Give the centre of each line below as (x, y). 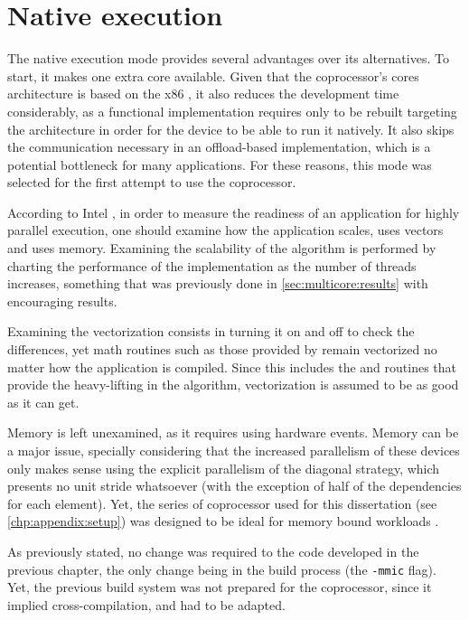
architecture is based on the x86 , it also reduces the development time (203, 94)
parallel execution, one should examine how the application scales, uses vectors (225, 230)
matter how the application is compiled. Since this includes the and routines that (232, 366)
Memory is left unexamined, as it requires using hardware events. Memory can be (233, 432)
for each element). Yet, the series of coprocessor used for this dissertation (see (222, 503)
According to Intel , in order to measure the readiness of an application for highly (234, 212)
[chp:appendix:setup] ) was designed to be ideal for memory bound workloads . (223, 521)
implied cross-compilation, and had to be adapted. (146, 604)
